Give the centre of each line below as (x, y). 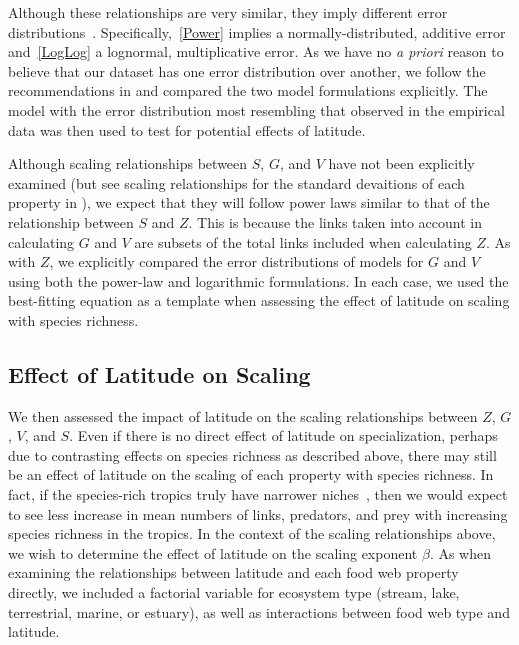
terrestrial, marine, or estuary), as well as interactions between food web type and (259, 611)
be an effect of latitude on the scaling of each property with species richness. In (251, 474)
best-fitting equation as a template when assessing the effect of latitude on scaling (259, 300)
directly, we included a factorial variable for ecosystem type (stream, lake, (234, 592)
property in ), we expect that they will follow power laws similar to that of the (249, 202)
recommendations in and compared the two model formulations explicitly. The (248, 90)
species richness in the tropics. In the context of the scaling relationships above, (252, 533)
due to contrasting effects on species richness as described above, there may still (252, 454)
